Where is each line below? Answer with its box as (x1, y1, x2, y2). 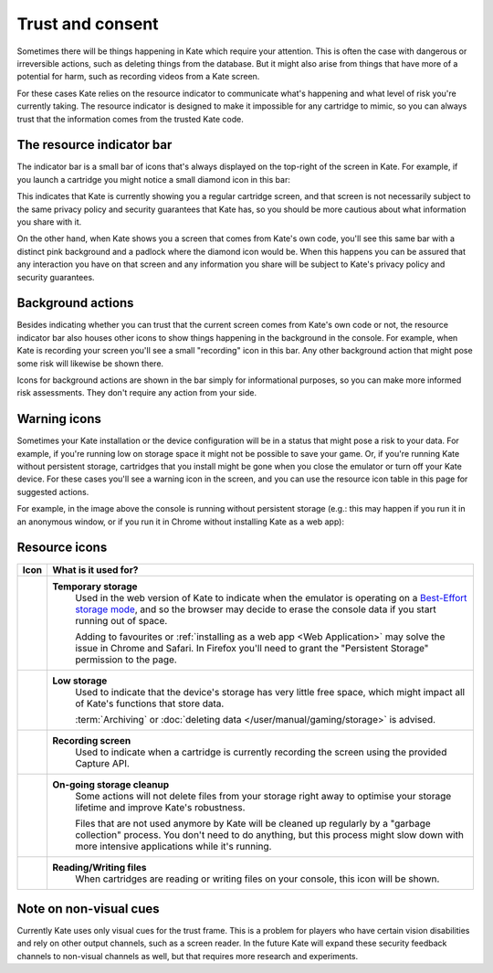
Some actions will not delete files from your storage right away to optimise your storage (74, 789, 452, 802)
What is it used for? (51, 563, 139, 576)
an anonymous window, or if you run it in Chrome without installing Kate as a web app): (16, 516, 344, 527)
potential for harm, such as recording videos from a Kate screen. (16, 71, 260, 82)
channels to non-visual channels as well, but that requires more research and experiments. (16, 950, 359, 961)
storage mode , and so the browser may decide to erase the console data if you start (74, 603, 437, 616)
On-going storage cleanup (51, 777, 170, 790)
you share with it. (16, 216, 82, 227)
